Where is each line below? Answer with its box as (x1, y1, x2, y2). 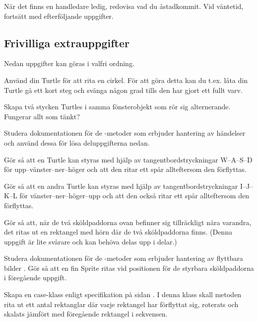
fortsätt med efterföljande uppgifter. (4, 10, 114, 21)
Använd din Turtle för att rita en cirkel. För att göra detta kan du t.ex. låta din (4, 75, 248, 85)
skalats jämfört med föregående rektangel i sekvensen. (4, 309, 168, 319)
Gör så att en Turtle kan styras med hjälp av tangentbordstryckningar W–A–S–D (4, 154, 253, 164)
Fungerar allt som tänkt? (4, 111, 80, 121)
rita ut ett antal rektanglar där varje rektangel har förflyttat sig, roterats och (4, 299, 239, 309)
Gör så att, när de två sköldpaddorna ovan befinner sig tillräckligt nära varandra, (4, 217, 252, 227)
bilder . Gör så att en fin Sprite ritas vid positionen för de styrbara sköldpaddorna (4, 262, 254, 273)
